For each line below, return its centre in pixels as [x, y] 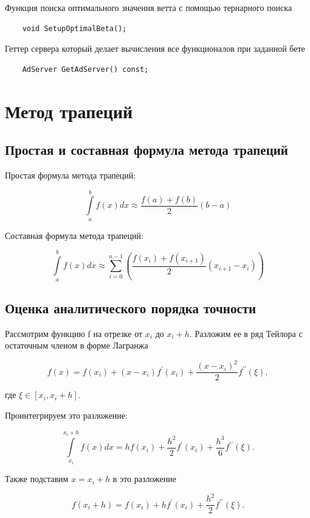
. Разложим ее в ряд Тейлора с [246, 333]
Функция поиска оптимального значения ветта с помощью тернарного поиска [149, 7]
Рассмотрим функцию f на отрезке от [74, 333]
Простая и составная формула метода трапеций [146, 150]
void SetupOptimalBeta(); [74, 28]
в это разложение [145, 479]
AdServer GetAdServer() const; [85, 69]
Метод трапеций [69, 111]
